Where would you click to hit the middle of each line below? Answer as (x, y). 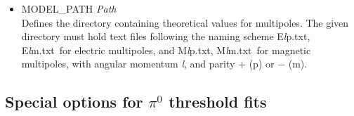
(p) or (262, 64)
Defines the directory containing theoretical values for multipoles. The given (185, 22)
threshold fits (218, 102)
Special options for (74, 102)
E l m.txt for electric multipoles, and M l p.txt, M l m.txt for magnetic (166, 50)
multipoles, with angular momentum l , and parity (128, 64)
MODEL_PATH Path (69, 8)
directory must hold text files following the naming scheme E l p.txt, (166, 36)
